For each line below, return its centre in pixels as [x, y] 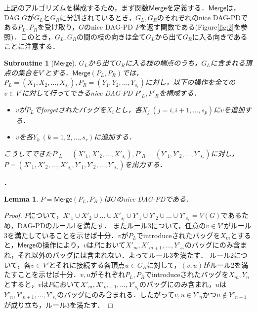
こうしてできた [28, 153]
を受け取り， [58, 27]
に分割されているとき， [97, 17]
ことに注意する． [32, 46]
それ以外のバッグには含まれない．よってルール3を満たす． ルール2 [126, 255]
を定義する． [188, 7]
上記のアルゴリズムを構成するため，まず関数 [76, 7]
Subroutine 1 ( [29, 62]
